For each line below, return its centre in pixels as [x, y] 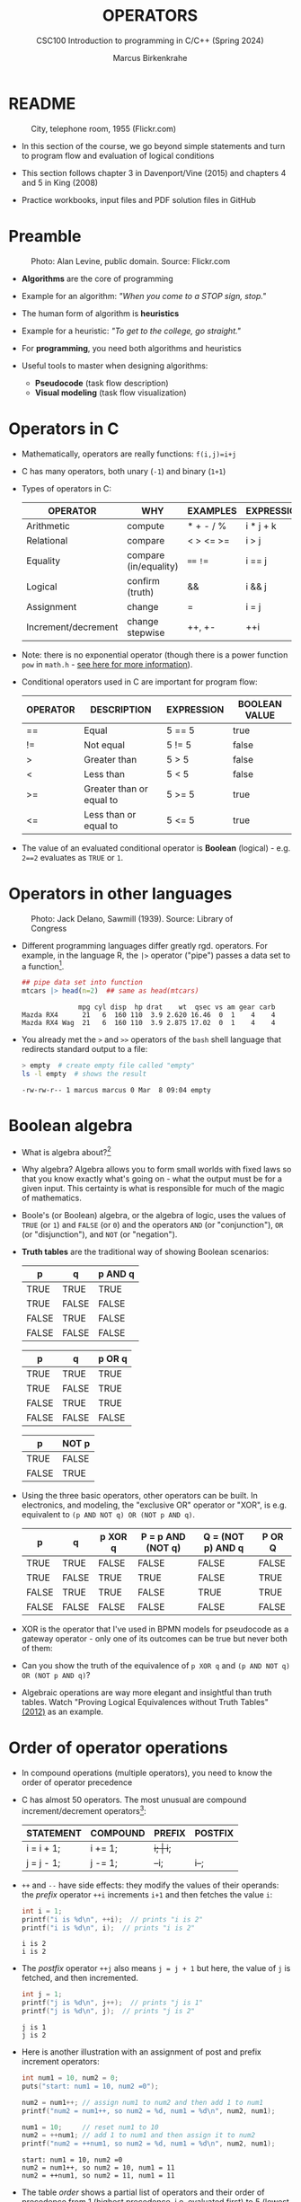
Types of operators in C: [66, 488]
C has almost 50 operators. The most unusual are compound [134, 1800]
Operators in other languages [120, 893]
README [42, 103]
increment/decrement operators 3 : [84, 1810]
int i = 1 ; [42, 1911]
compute [146, 526]
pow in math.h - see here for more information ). [107, 664]
